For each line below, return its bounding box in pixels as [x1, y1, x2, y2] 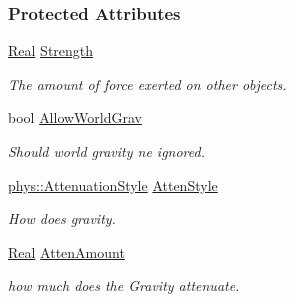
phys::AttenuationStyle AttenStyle [8, 174, 218, 195]
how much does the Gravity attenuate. [8, 275, 240, 296]
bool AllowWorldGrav [8, 107, 142, 128]
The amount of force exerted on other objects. [8, 73, 287, 94]
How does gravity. [8, 208, 116, 229]
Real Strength [8, 40, 94, 61]
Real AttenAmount [8, 241, 125, 262]
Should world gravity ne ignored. [8, 141, 205, 161]
